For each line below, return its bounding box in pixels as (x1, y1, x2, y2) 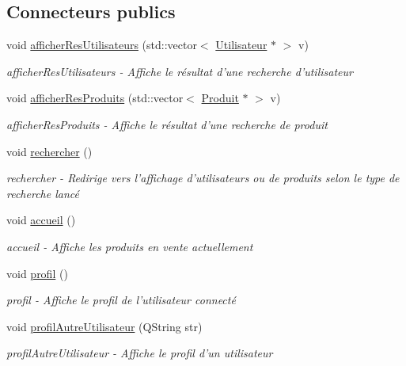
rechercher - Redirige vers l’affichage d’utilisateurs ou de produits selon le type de (6, 170, 400, 186)
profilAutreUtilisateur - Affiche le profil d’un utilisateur (6, 345, 273, 361)
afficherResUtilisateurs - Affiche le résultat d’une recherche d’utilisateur (6, 63, 353, 79)
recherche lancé (6, 185, 79, 201)
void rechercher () (6, 143, 93, 159)
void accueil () (6, 212, 76, 228)
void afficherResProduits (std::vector (6, 90, 184, 106)
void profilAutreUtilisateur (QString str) (6, 318, 203, 334)
